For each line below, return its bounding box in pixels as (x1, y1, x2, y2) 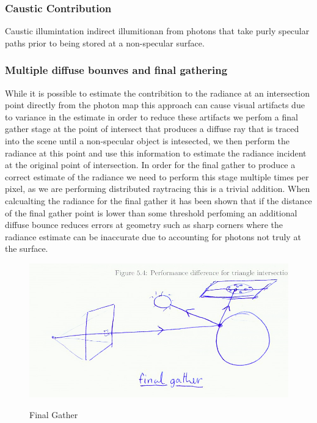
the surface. (5, 242, 48, 255)
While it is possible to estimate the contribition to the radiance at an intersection (5, 86, 310, 99)
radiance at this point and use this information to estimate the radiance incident (5, 146, 307, 159)
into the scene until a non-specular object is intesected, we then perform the (5, 134, 290, 147)
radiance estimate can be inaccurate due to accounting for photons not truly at (5, 230, 301, 243)
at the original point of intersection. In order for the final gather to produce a (5, 158, 296, 171)
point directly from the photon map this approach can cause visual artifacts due (5, 98, 305, 111)
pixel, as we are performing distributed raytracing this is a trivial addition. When (5, 182, 310, 195)
